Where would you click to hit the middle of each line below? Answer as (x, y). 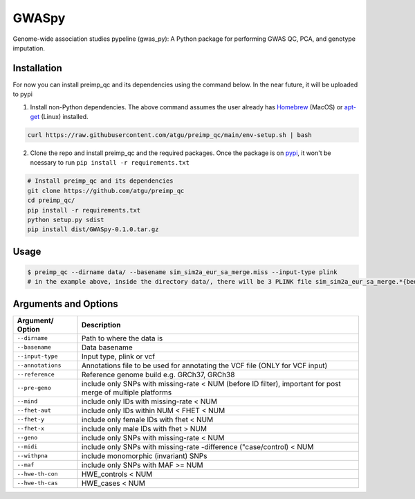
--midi (27, 447)
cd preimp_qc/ (51, 200)
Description (101, 325)
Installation (37, 68)
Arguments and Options (66, 303)
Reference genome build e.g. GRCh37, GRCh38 (158, 374)
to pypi (22, 94)
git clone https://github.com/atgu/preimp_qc (106, 191)
